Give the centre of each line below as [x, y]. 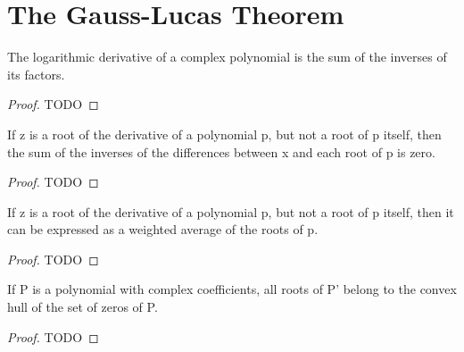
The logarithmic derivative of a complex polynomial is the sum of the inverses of [227, 57]
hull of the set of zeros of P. [83, 307]
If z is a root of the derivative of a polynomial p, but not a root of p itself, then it [231, 211]
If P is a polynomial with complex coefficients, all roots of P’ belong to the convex [232, 289]
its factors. [36, 74]
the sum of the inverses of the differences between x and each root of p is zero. [221, 151]
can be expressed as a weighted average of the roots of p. [163, 229]
